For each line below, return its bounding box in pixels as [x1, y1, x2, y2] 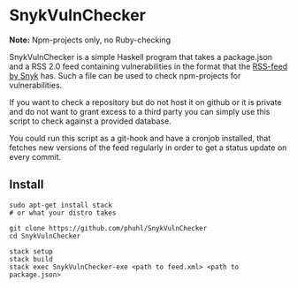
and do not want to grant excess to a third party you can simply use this [9, 106, 270, 117]
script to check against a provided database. [9, 116, 172, 126]
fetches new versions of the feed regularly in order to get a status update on [9, 142, 287, 153]
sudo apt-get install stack [9, 201, 113, 209]
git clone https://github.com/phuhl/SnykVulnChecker [9, 224, 208, 232]
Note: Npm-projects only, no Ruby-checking [9, 34, 171, 45]
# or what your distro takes [9, 208, 117, 217]
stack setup [9, 246, 53, 256]
